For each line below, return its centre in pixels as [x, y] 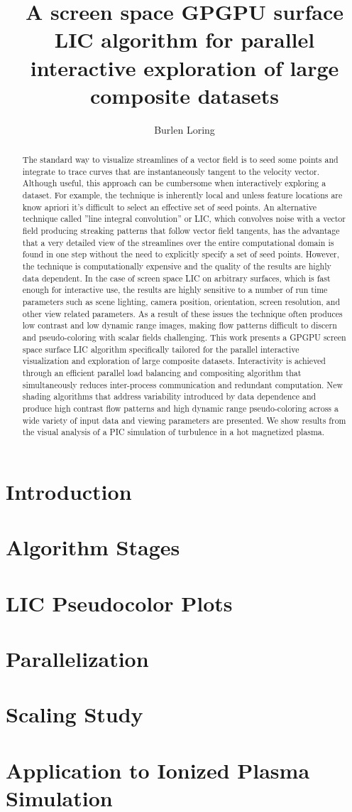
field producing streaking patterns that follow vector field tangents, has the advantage [181, 231]
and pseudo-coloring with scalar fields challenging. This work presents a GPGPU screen [184, 337]
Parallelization [77, 658]
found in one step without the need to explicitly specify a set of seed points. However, [181, 254]
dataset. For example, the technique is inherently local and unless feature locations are [182, 195]
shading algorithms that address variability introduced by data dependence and [169, 396]
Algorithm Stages [93, 547]
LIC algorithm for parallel [185, 39]
